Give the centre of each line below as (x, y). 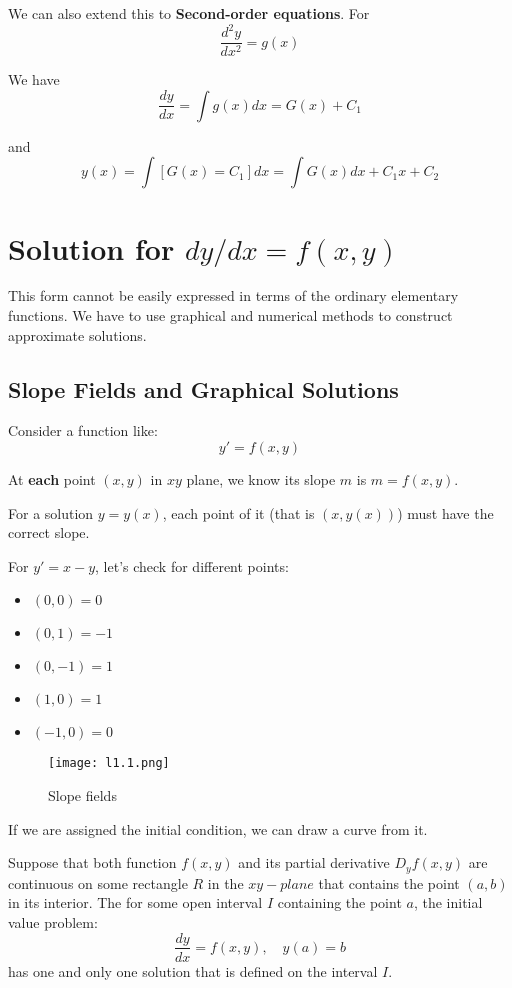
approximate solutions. (77, 334)
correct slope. (49, 532)
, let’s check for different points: (192, 565)
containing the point (339, 902)
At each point (52, 479)
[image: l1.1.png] (109, 763)
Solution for (91, 247)
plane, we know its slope (261, 479)
